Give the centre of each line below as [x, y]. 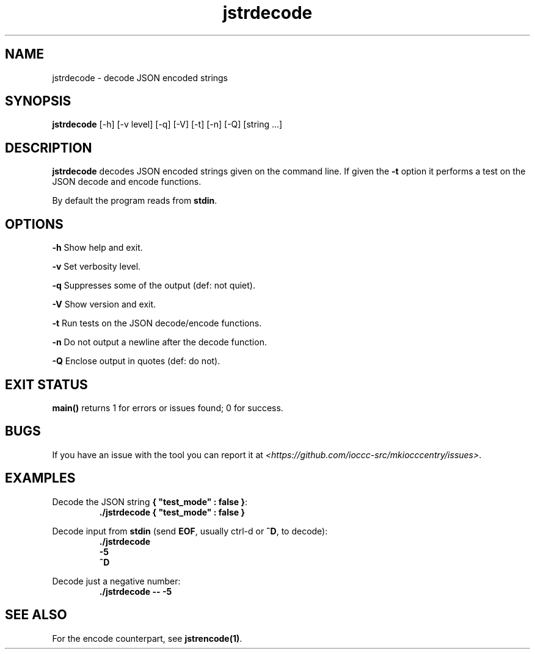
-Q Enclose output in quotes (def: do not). [136, 361]
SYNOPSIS [38, 101]
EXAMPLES [40, 478]
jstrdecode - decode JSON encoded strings [140, 77]
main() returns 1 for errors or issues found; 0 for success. [168, 408]
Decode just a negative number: [116, 581]
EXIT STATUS [46, 384]
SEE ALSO [36, 615]
